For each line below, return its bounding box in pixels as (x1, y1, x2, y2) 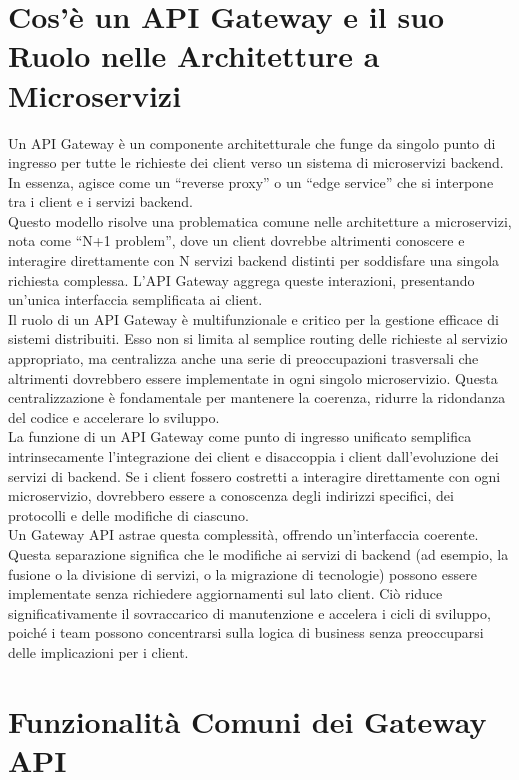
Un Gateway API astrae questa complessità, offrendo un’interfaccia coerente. (8, 524, 479, 545)
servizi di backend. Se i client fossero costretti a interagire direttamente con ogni (8, 465, 501, 486)
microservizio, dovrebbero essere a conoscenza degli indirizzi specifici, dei (8, 485, 454, 506)
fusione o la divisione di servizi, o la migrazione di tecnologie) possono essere (8, 563, 477, 584)
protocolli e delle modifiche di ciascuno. (8, 504, 249, 525)
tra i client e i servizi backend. (8, 191, 193, 212)
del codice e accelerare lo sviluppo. (8, 406, 220, 427)
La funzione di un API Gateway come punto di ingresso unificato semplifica (8, 426, 472, 447)
